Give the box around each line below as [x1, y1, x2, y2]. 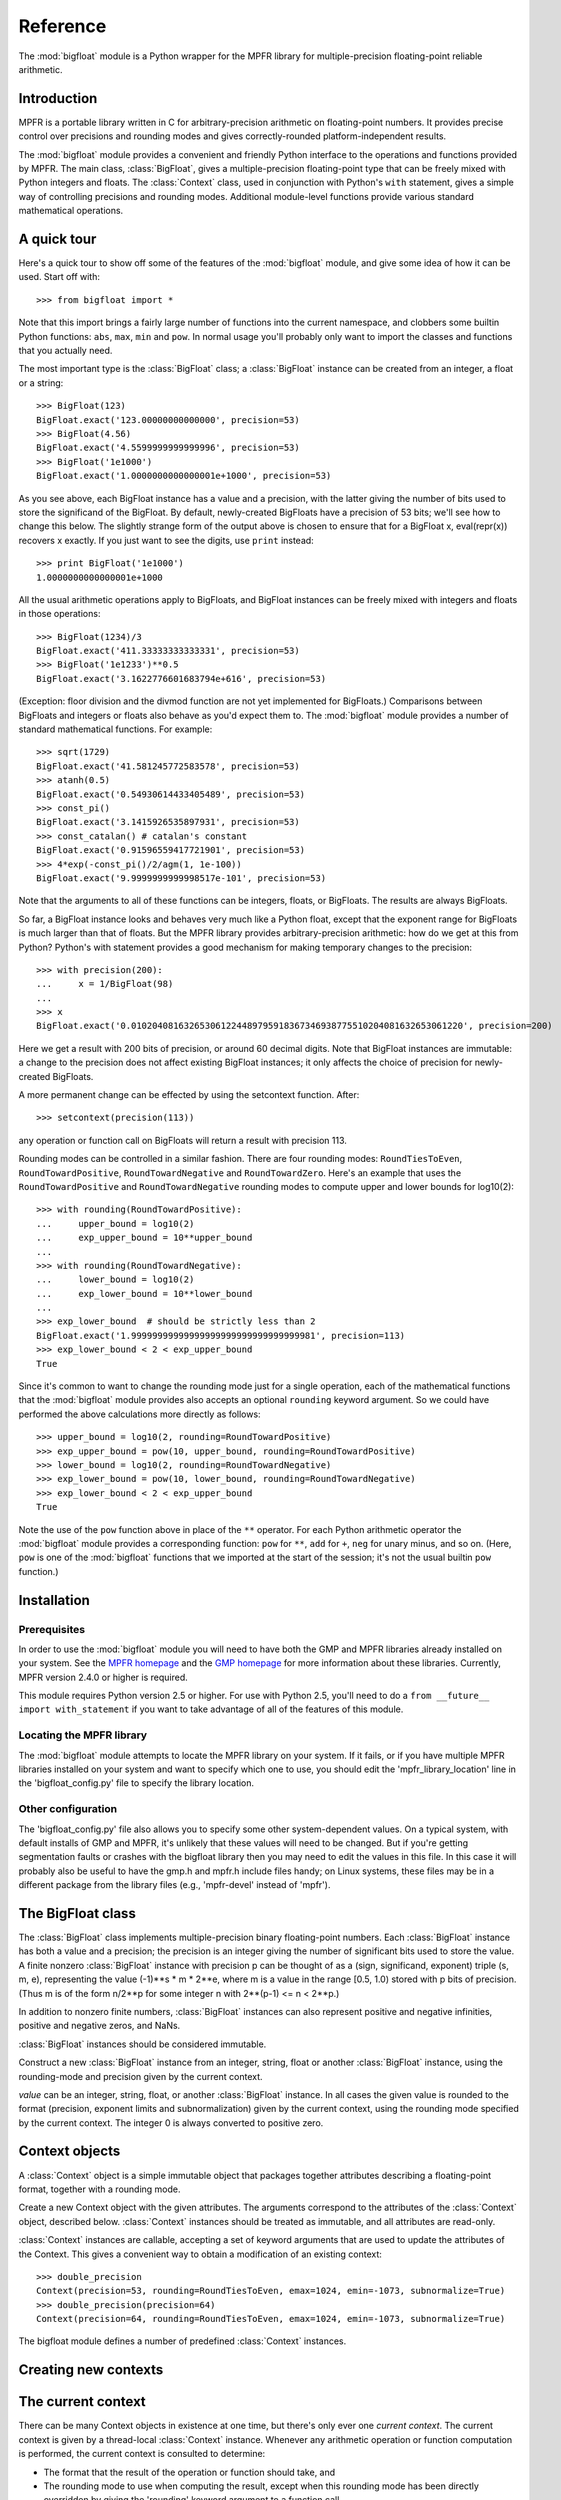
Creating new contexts [18, 2361, 164, 2379]
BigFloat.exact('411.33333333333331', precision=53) [36, 645, 300, 657]
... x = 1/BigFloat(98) [36, 978, 174, 990]
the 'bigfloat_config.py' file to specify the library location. [18, 1777, 255, 1789]
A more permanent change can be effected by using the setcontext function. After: [18, 1089, 360, 1101]
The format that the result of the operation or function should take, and [43, 2466, 336, 2478]
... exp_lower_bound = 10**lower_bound [36, 1288, 253, 1299]
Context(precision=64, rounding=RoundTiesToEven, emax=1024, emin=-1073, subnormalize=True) [36, 2313, 506, 2325]
